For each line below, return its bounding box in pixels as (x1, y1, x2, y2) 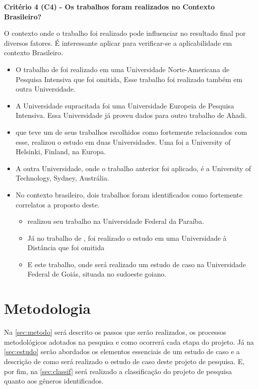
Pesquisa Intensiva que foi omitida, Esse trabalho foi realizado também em (15, 74, 243, 84)
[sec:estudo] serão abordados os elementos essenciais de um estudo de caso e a (4, 346, 240, 357)
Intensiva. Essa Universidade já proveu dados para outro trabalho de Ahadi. (15, 110, 247, 120)
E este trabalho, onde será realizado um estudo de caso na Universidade (27, 259, 246, 269)
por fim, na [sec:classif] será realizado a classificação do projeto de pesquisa (4, 366, 232, 376)
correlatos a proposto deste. (15, 199, 100, 209)
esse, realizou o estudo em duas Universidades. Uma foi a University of (15, 136, 231, 147)
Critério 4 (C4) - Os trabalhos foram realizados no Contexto (4, 1, 215, 11)
